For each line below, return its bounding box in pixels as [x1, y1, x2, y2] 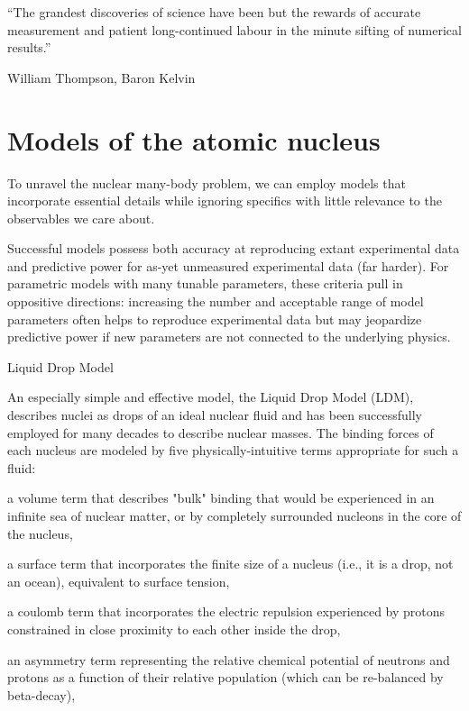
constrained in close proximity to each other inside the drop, [7, 619, 341, 638]
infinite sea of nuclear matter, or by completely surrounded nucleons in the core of [7, 506, 462, 524]
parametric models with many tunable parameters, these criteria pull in [7, 274, 403, 293]
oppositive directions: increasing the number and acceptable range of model [7, 292, 424, 311]
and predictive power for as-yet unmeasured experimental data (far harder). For [7, 256, 449, 275]
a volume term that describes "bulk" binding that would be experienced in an [7, 488, 435, 507]
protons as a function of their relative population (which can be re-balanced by [7, 668, 444, 687]
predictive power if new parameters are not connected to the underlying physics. [7, 327, 451, 346]
